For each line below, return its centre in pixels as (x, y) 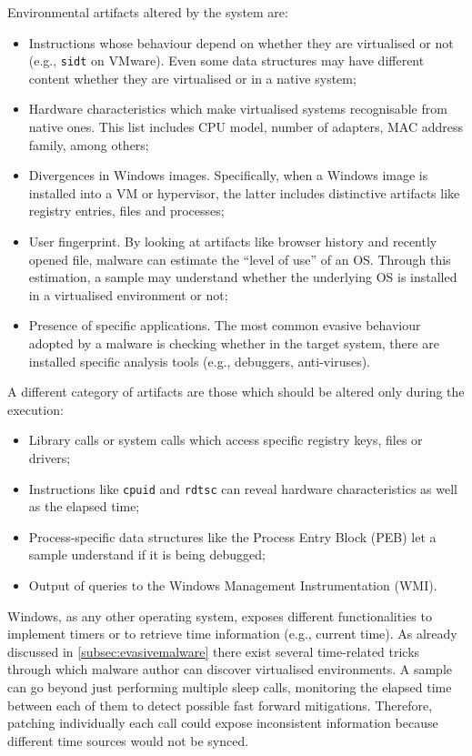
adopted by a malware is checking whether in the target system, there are (234, 343)
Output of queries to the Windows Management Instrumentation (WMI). (233, 585)
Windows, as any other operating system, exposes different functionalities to (220, 615)
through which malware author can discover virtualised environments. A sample (230, 669)
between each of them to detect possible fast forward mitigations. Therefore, (220, 705)
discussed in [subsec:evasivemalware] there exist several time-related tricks (214, 651)
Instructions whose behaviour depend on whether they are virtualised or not (241, 42)
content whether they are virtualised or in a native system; (192, 78)
